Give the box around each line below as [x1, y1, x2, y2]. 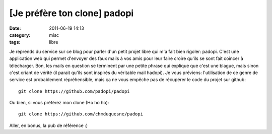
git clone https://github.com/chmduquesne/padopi [18, 111, 144, 117]
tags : [9, 39, 21, 45]
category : [9, 32, 31, 38]
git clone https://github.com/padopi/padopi [18, 88, 130, 94]
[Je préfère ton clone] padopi [9, 8, 134, 19]
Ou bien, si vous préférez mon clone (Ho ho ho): [9, 100, 109, 106]
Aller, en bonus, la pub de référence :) [9, 122, 88, 128]
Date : [9, 25, 21, 31]
